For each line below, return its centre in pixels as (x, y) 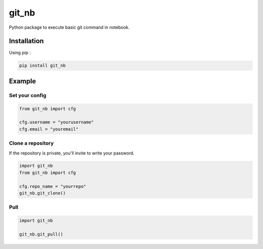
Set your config (28, 95)
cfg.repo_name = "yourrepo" (53, 186)
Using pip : (20, 53)
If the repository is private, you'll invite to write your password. (72, 153)
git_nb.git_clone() (42, 193)
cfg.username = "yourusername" (57, 122)
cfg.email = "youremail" (49, 129)
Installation (26, 41)
